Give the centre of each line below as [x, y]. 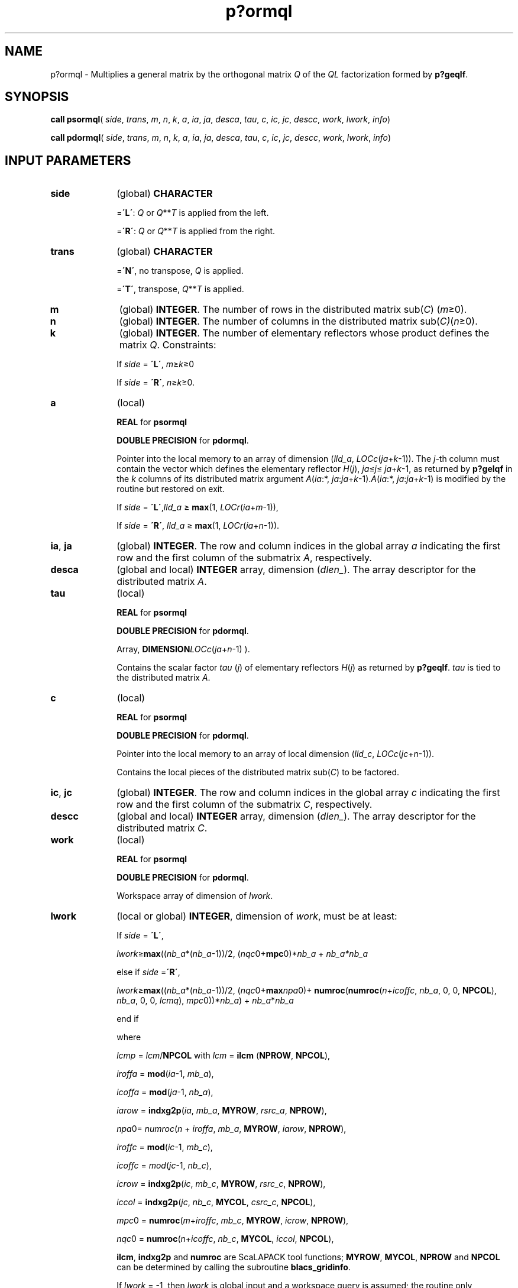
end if [128, 1019]
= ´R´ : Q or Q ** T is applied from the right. [196, 231]
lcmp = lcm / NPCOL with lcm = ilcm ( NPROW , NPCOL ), [224, 1056]
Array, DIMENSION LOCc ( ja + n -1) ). [183, 649]
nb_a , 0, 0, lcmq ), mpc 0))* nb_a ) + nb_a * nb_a [205, 1001]
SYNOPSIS [37, 97]
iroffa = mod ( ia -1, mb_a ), [165, 1074]
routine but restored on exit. [171, 489]
